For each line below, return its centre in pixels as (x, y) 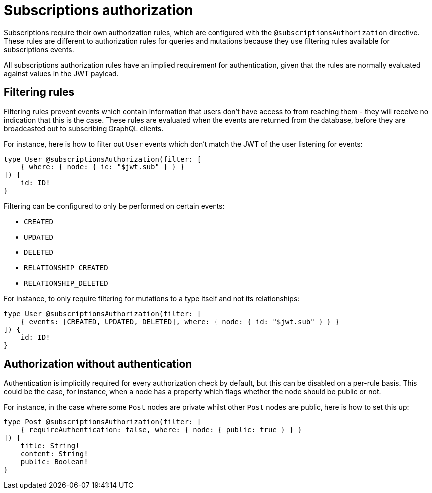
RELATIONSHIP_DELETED (66, 283)
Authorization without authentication (98, 364)
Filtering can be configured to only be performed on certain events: (114, 206)
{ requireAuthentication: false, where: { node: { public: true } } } (161, 430)
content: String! (54, 454)
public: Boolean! (54, 462)
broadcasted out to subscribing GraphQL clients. (84, 128)
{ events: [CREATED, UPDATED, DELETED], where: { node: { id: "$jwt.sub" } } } (180, 321)
